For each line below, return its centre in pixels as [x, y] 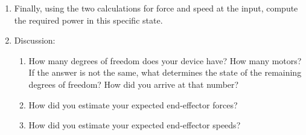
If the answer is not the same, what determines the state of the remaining [165, 72]
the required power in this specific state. [88, 20]
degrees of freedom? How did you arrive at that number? [134, 84]
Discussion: [35, 40]
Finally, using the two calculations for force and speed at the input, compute [156, 8]
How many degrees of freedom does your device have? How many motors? [165, 60]
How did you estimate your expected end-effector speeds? [135, 125]
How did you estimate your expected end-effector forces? [133, 104]
